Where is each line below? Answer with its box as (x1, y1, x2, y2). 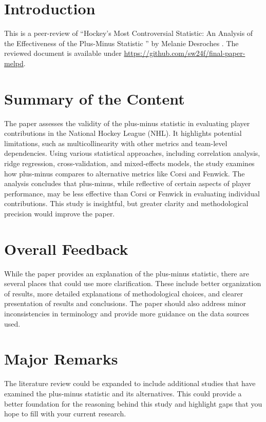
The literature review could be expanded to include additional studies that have (4, 378, 256, 389)
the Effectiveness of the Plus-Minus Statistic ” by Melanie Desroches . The (4, 37, 239, 48)
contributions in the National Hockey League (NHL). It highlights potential (4, 128, 242, 138)
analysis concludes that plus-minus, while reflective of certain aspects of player (4, 178, 251, 189)
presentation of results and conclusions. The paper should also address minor (4, 298, 246, 309)
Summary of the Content (4, 88, 185, 109)
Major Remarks (4, 348, 118, 369)
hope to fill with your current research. (4, 408, 126, 419)
